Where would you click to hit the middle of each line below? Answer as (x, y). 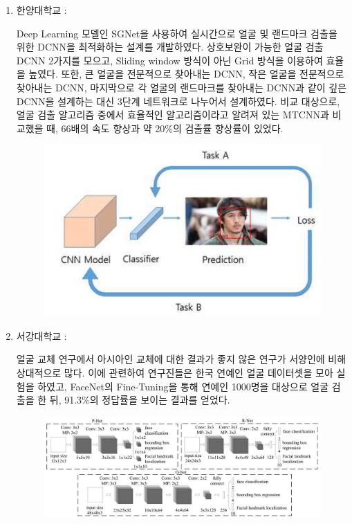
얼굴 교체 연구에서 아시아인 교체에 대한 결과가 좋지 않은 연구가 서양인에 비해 (181, 359)
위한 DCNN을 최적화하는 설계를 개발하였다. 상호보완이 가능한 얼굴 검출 (170, 47)
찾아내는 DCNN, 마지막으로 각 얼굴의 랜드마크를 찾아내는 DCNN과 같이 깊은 (182, 87)
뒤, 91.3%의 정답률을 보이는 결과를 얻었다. (140, 400)
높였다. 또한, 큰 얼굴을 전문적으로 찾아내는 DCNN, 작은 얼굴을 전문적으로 (186, 74)
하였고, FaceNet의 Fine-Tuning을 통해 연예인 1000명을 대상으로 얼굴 (183, 386)
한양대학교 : (41, 10)
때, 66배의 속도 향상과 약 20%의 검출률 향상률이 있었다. (165, 128)
